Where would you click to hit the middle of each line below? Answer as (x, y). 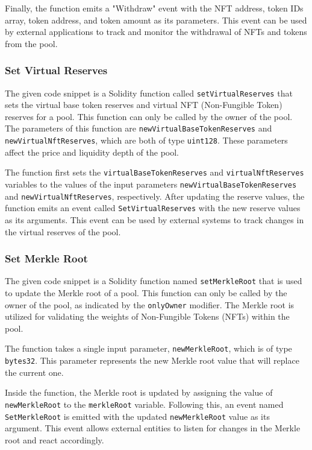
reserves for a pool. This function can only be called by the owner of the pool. (149, 116)
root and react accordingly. (55, 439)
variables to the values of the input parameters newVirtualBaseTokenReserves (151, 184)
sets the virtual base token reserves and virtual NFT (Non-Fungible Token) (144, 105)
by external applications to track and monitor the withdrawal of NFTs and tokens (156, 32)
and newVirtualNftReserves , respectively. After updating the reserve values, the (155, 196)
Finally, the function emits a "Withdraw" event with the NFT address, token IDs (154, 8)
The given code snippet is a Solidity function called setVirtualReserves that (149, 93)
